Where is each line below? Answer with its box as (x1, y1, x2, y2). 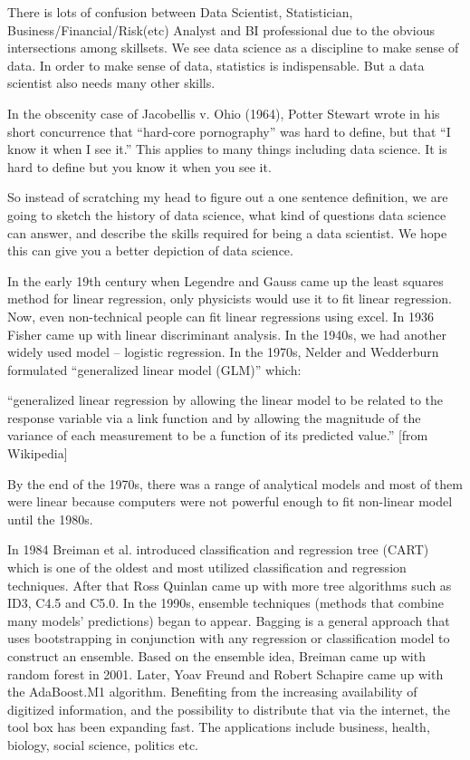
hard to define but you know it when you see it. (7, 157, 272, 176)
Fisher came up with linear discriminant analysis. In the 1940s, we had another (7, 324, 446, 343)
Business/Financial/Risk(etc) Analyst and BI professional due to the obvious (7, 20, 435, 39)
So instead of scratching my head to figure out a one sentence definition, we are (7, 188, 448, 207)
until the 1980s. (7, 509, 93, 528)
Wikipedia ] (7, 444, 68, 463)
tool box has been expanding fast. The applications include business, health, (7, 717, 430, 736)
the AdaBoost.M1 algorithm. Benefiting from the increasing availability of (7, 682, 417, 701)
